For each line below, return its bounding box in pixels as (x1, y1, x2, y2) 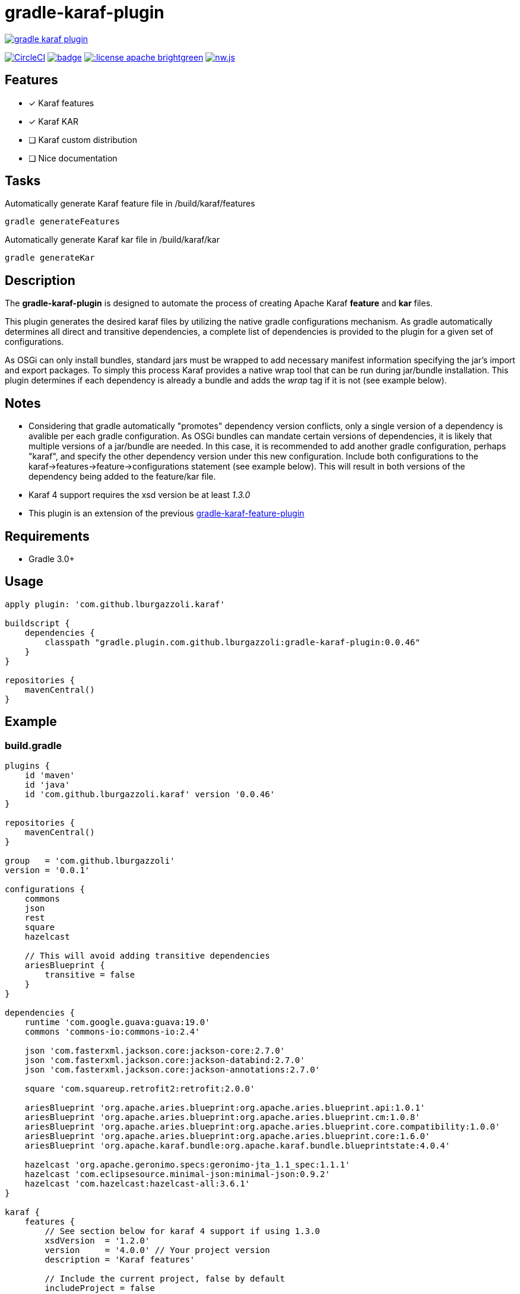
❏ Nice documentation (28, 153, 118, 163)
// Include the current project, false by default (45, 1274, 286, 1284)
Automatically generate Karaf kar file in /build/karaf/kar (5, 234, 220, 245)
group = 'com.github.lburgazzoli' (5, 856, 175, 866)
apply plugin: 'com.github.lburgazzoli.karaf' (5, 599, 225, 609)
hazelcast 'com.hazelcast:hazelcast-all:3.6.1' (24, 1179, 251, 1189)
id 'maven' (24, 770, 75, 781)
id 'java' (24, 780, 70, 790)
